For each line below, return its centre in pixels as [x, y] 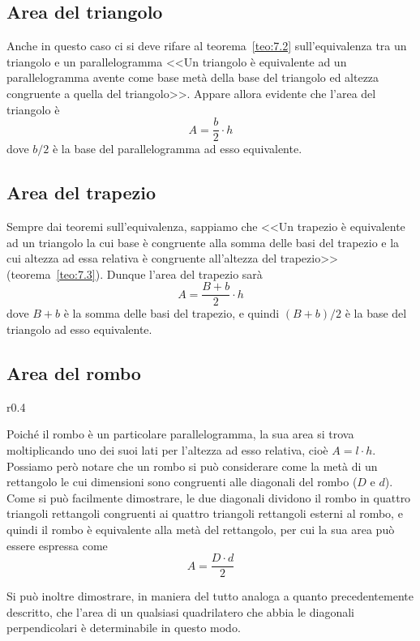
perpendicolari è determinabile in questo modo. [124, 628]
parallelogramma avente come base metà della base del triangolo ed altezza [193, 77]
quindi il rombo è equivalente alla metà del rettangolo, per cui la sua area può [201, 530]
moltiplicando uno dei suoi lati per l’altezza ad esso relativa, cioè [167, 450]
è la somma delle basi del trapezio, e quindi [171, 313]
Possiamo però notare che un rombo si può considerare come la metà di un [192, 466]
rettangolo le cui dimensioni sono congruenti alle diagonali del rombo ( [182, 482]
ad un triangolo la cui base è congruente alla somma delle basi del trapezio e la [203, 242]
